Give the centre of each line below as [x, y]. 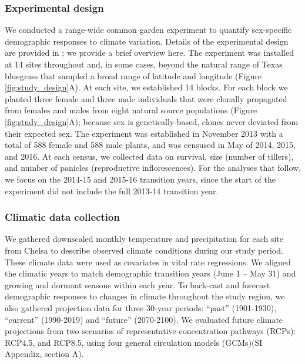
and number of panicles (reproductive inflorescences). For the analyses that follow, [153, 168]
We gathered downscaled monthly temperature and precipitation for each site [144, 239]
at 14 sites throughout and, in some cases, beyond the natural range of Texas [144, 64]
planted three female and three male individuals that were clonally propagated [146, 98]
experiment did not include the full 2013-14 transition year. [112, 191]
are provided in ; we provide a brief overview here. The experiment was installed [149, 53]
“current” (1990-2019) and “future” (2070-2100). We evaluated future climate [144, 319]
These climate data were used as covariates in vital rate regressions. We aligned [148, 262]
